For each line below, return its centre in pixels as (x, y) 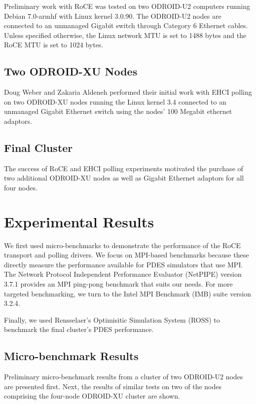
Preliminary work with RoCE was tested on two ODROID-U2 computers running (127, 6)
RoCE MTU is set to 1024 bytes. (54, 45)
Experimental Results (79, 221)
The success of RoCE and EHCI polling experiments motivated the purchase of (124, 168)
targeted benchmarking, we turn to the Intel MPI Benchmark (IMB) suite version (128, 293)
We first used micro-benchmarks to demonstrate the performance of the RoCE (123, 245)
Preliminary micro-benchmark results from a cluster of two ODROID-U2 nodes (124, 377)
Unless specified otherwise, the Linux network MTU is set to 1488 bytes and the (125, 35)
